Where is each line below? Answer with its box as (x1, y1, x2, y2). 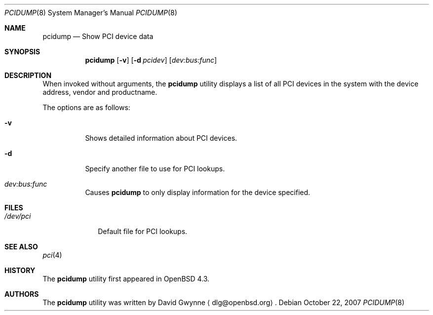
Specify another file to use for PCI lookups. (85, 164, 225, 173)
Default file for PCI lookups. (98, 227, 188, 236)
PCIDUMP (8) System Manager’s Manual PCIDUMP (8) (4, 8, 177, 17)
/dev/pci (4, 212, 31, 220)
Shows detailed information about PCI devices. (85, 134, 237, 142)
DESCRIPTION (4, 71, 52, 79)
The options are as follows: (42, 103, 130, 112)
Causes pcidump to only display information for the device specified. (85, 188, 311, 197)
